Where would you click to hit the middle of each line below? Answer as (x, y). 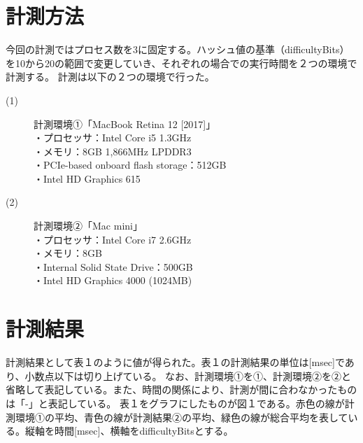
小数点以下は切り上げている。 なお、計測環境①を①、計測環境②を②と (188, 375)
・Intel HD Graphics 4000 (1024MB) (113, 280)
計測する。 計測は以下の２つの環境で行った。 (110, 77)
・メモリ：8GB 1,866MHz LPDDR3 (113, 151)
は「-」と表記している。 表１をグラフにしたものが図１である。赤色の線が (175, 403)
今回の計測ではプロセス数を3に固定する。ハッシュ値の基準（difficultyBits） (178, 49)
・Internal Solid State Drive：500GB (113, 266)
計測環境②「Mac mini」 (88, 226)
